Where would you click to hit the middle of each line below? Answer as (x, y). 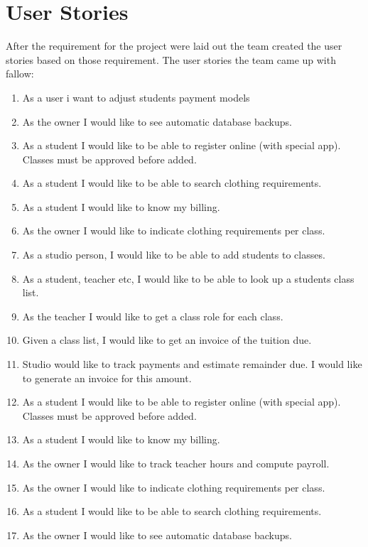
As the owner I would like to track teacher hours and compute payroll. (176, 463)
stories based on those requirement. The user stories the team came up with (171, 59)
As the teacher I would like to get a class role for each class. (153, 316)
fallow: (20, 74)
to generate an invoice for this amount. (107, 378)
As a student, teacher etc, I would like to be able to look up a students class (188, 278)
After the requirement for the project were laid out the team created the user (174, 46)
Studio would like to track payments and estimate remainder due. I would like (192, 364)
